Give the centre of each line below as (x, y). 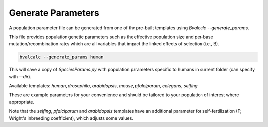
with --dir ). (20, 76)
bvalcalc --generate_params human (62, 57)
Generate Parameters (54, 13)
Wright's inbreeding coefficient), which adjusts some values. (71, 118)
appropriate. (22, 102)
